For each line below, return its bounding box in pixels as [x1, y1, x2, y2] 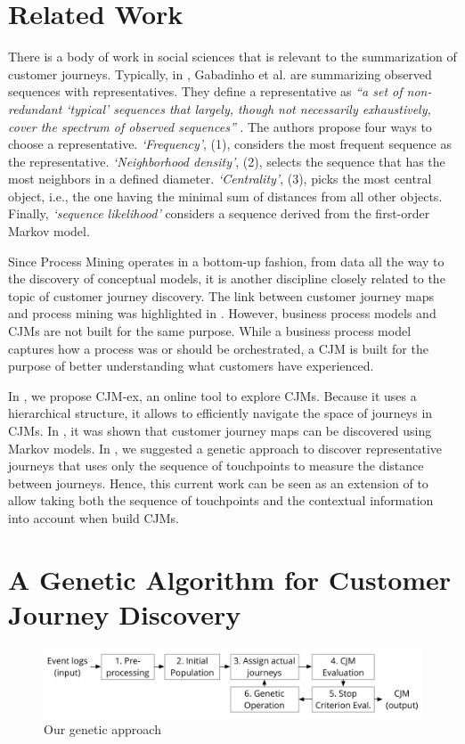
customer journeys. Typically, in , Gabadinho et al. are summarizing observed [8, 64, 432, 83]
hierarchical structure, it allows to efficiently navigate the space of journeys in [8, 404, 433, 422]
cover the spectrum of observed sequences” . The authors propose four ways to [8, 117, 432, 135]
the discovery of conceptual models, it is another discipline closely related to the [8, 269, 445, 288]
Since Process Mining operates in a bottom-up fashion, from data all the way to [8, 251, 445, 270]
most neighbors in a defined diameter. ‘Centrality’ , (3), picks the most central [8, 169, 432, 188]
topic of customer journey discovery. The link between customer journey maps [8, 286, 435, 305]
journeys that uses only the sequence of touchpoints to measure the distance [8, 456, 424, 475]
